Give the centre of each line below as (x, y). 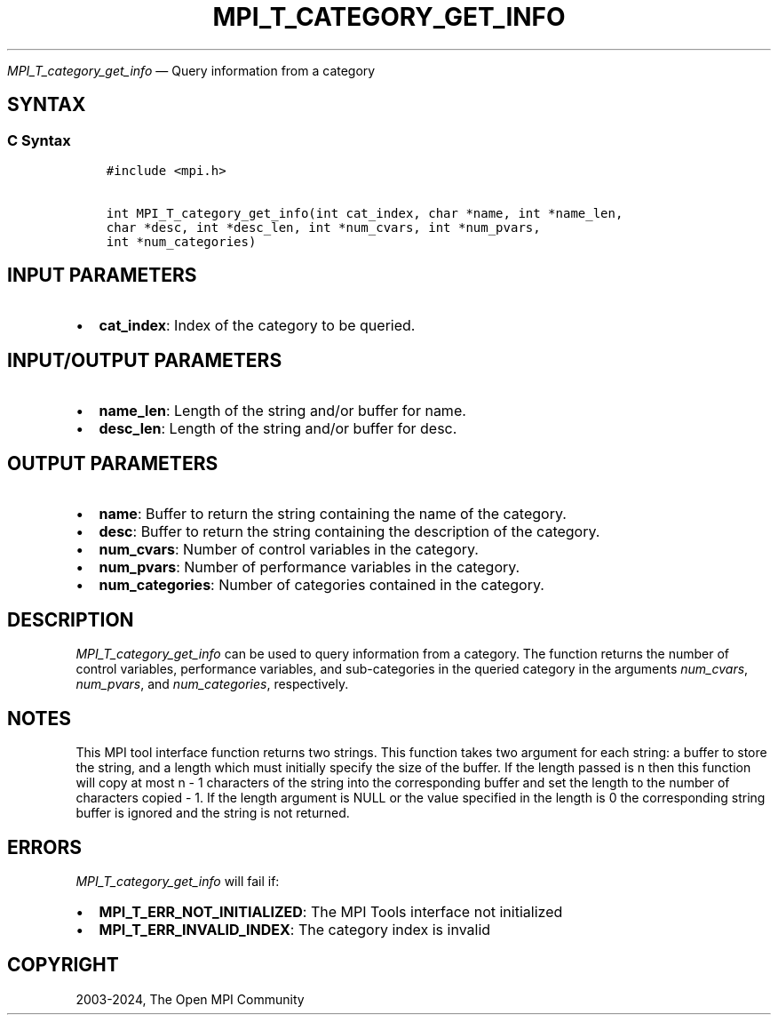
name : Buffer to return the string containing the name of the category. (333, 513)
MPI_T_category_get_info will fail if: (178, 882)
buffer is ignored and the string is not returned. (213, 813)
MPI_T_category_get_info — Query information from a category (191, 70)
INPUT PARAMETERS (102, 275)
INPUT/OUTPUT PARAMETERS (145, 361)
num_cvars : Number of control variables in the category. (289, 549)
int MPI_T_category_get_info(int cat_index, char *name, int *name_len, (365, 213)
